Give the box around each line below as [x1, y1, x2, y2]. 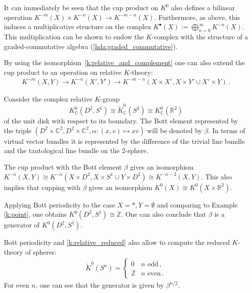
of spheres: [25, 246, 57, 257]
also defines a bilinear [171, 2, 235, 12]
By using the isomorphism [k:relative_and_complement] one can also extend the [4, 57, 245, 68]
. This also [201, 171, 232, 181]
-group [100, 93, 120, 103]
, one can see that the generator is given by [35, 280, 164, 290]
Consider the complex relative [4, 93, 93, 103]
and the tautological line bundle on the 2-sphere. [4, 145, 149, 155]
